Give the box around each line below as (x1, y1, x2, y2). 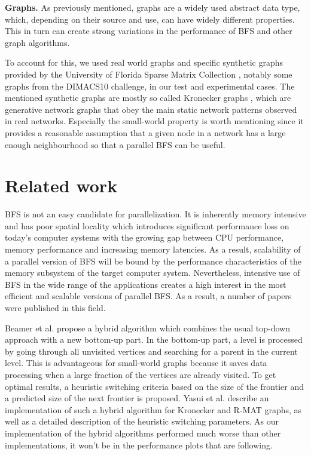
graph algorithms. (5, 36, 70, 48)
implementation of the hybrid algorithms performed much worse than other (5, 426, 281, 439)
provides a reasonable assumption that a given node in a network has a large (5, 126, 286, 139)
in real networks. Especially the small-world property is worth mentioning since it (5, 115, 304, 127)
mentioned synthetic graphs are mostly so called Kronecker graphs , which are (5, 91, 291, 104)
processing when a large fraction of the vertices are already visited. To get (5, 368, 276, 380)
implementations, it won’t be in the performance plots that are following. (5, 438, 273, 451)
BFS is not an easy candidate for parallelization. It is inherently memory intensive (5, 208, 306, 220)
